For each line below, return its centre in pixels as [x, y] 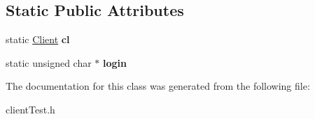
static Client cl [38, 39]
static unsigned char [49, 62]
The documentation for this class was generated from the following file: [158, 86]
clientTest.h [30, 109]
